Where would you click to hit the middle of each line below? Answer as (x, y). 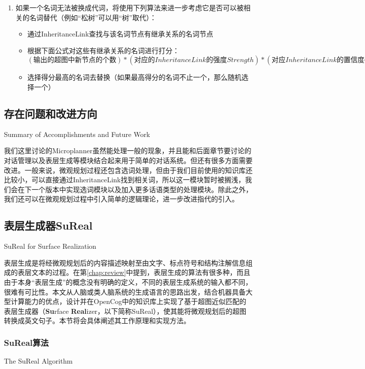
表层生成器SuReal (48, 225)
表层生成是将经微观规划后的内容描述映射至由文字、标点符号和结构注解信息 (125, 262)
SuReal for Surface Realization (50, 246)
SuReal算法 (26, 342)
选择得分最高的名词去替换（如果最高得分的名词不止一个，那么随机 (134, 77)
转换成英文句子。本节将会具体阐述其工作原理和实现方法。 (97, 320)
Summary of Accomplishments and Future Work (77, 134)
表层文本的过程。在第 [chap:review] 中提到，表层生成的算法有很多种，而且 (134, 272)
